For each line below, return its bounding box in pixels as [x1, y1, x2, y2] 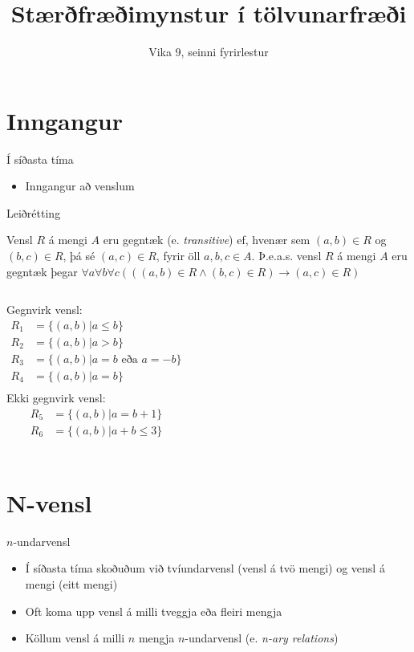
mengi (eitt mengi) [25, 575, 118, 592]
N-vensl [6, 486, 92, 519]
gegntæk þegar [6, 263, 78, 279]
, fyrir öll [156, 247, 201, 264]
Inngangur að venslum [25, 177, 135, 194]
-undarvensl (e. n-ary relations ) [185, 630, 339, 646]
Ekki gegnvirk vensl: [6, 389, 106, 405]
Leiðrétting [6, 204, 61, 221]
